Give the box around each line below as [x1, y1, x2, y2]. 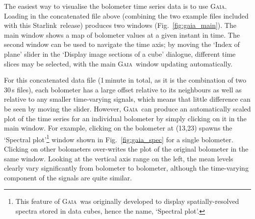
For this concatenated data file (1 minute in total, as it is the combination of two [4, 75, 246, 85]
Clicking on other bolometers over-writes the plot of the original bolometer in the [4, 143, 249, 153]
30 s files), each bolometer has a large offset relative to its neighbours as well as [4, 84, 242, 94]
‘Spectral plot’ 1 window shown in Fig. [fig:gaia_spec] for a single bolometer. [4, 132, 233, 144]
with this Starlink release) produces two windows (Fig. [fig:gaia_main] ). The [4, 20, 236, 30]
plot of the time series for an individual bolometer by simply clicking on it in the [4, 113, 247, 123]
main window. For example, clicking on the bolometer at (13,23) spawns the [4, 123, 232, 133]
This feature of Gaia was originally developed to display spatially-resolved [15, 196, 239, 206]
